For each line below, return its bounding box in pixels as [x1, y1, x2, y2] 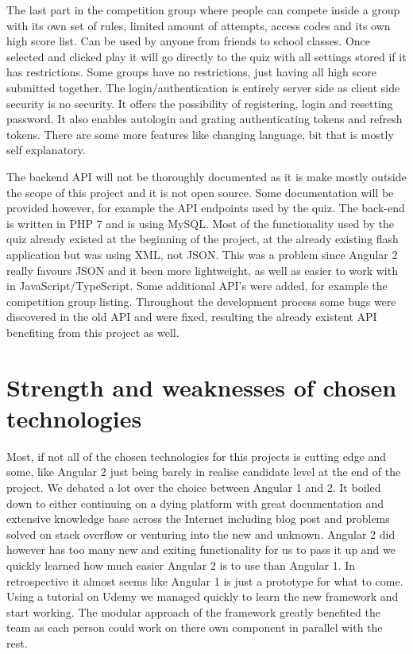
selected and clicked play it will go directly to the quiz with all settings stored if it [6, 48, 407, 64]
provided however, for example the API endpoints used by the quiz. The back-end [6, 199, 405, 216]
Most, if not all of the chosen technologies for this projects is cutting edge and [6, 447, 387, 464]
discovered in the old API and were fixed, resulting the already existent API [6, 308, 377, 325]
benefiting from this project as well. [6, 323, 179, 340]
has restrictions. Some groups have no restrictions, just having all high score [6, 64, 376, 80]
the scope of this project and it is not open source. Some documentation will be [6, 184, 394, 200]
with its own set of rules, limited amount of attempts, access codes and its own [6, 17, 391, 33]
